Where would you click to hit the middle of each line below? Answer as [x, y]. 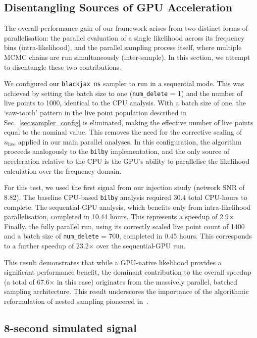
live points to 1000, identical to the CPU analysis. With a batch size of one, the [125, 103]
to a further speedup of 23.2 [46, 245]
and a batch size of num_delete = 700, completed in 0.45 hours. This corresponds [128, 236]
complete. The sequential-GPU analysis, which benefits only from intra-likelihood [128, 207]
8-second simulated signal [71, 327]
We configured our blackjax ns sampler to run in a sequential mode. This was [124, 83]
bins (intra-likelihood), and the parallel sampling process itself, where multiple [123, 47]
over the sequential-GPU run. [141, 245]
